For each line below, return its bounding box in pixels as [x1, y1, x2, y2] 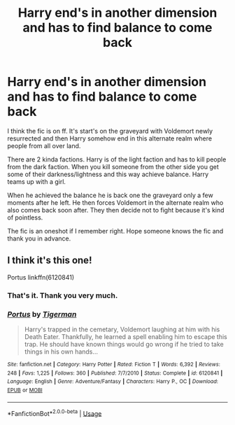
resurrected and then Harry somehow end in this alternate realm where [7, 134, 212, 143]
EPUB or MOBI [7, 387, 43, 394]
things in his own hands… [24, 347, 99, 356]
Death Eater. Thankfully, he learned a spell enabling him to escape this [24, 332, 227, 340]
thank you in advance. [7, 234, 71, 243]
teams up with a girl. [7, 177, 66, 186]
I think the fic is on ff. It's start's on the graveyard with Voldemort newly [7, 127, 213, 135]
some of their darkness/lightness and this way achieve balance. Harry [7, 170, 209, 178]
